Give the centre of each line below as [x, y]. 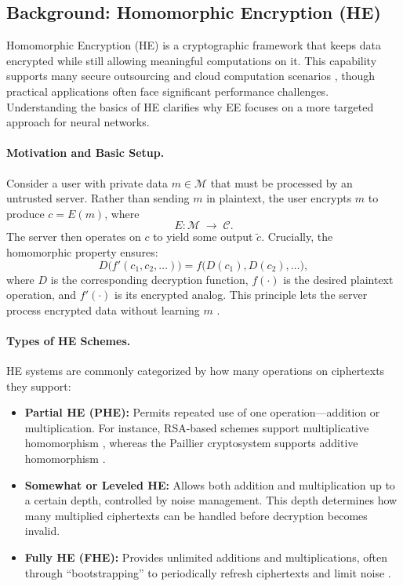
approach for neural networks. [78, 122]
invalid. [42, 531]
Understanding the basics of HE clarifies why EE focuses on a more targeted [190, 106]
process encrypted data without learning [103, 309]
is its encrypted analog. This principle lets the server [241, 295]
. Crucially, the [297, 237]
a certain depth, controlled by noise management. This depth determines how [211, 500]
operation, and [42, 295]
